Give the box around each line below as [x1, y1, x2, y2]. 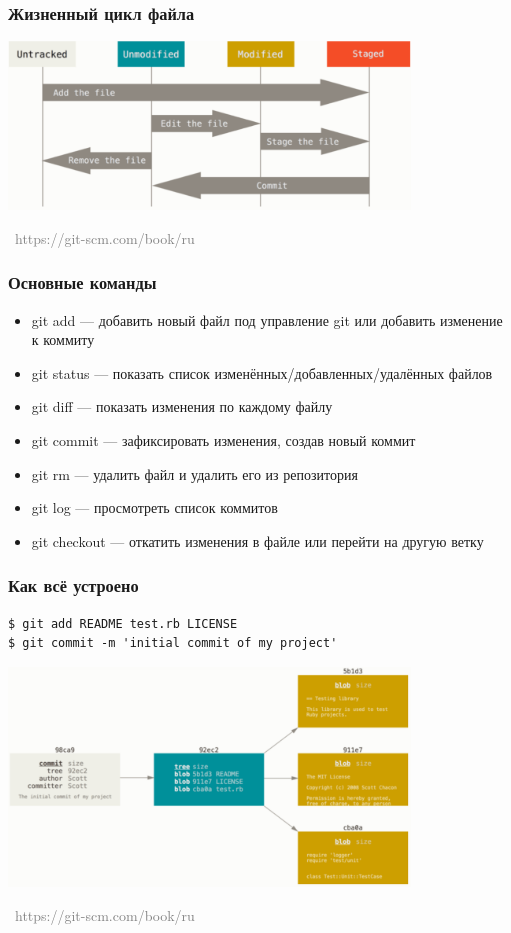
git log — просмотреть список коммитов [31, 497, 278, 518]
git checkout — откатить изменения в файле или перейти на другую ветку [31, 530, 484, 551]
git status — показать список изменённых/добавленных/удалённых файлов [31, 362, 493, 383]
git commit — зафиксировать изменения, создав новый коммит [31, 429, 416, 450]
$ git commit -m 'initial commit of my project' [8, 636, 338, 651]
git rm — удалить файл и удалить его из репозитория [31, 463, 358, 484]
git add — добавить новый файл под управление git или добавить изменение [31, 309, 503, 330]
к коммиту [31, 329, 95, 350]
